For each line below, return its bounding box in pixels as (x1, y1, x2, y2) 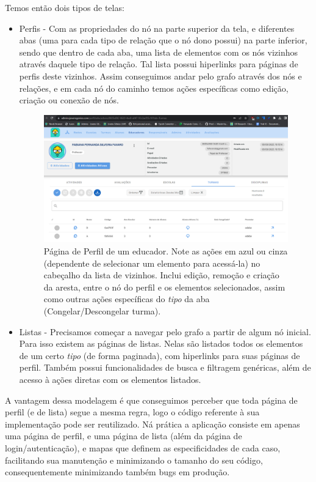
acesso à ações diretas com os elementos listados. (19, 373, 201, 385)
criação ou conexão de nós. (19, 94, 119, 106)
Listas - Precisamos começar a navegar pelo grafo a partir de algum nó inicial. (19, 325, 311, 338)
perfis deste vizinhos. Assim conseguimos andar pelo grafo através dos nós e (19, 69, 302, 82)
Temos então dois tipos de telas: (5, 1, 124, 13)
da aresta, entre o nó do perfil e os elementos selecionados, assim (43, 280, 285, 293)
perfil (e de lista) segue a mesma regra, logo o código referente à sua (5, 406, 260, 418)
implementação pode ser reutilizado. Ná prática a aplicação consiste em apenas (5, 417, 300, 430)
